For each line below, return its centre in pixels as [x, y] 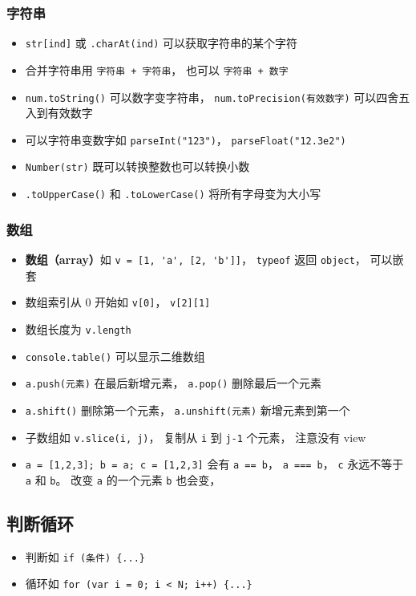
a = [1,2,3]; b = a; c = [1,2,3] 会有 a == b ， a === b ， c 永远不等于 [214, 464]
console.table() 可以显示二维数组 [115, 356]
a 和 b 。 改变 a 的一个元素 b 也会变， [123, 479]
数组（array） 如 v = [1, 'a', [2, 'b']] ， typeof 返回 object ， [196, 259]
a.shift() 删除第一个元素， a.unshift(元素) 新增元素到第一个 [188, 409]
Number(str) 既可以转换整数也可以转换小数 [137, 166]
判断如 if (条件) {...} [85, 556]
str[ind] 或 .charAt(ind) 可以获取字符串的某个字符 [161, 43]
